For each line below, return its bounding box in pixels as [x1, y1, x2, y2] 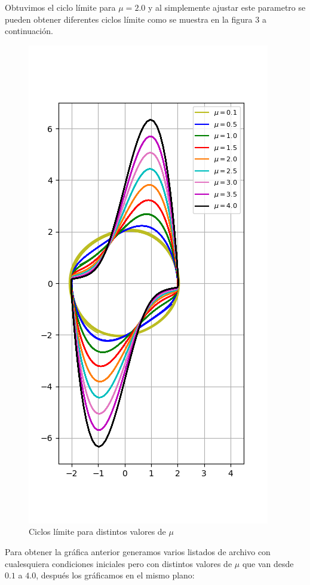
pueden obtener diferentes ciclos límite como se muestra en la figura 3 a [5, 13, 266, 25]
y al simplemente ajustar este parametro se [148, 1, 306, 13]
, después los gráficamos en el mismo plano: [36, 569, 195, 581]
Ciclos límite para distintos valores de [29, 525, 166, 538]
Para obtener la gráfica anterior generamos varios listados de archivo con [5, 545, 271, 558]
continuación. [5, 24, 53, 37]
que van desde [242, 557, 294, 569]
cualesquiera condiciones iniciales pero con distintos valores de [5, 557, 232, 569]
